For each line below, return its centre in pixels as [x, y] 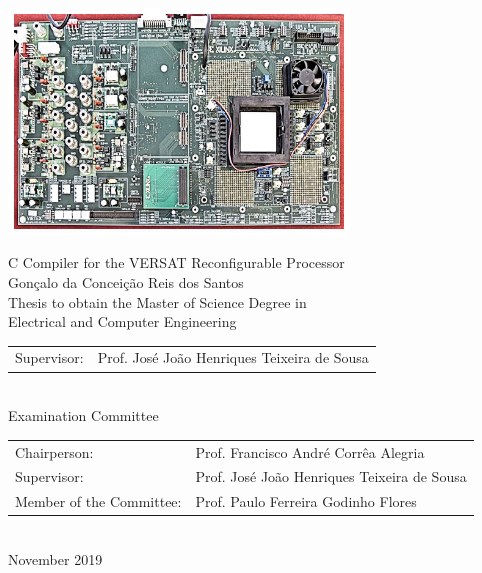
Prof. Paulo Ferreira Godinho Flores [306, 501]
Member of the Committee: [98, 501]
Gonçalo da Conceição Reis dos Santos [126, 281]
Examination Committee [83, 415]
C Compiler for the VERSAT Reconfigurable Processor [176, 262]
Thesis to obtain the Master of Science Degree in [157, 301]
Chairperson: [54, 451]
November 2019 [55, 558]
